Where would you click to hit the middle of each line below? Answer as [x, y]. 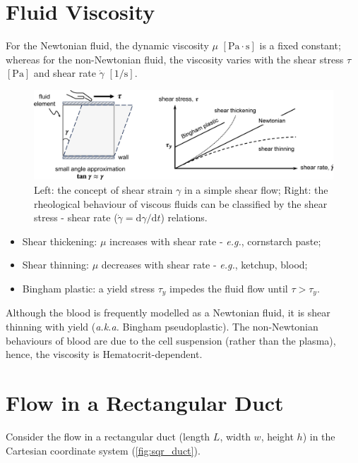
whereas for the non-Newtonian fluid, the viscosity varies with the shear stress [175, 59]
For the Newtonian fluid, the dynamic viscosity [107, 45]
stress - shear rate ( [76, 217]
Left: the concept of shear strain [103, 190]
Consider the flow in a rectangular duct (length [108, 436]
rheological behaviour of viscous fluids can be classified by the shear [181, 203]
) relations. [184, 217]
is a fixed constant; [300, 45]
